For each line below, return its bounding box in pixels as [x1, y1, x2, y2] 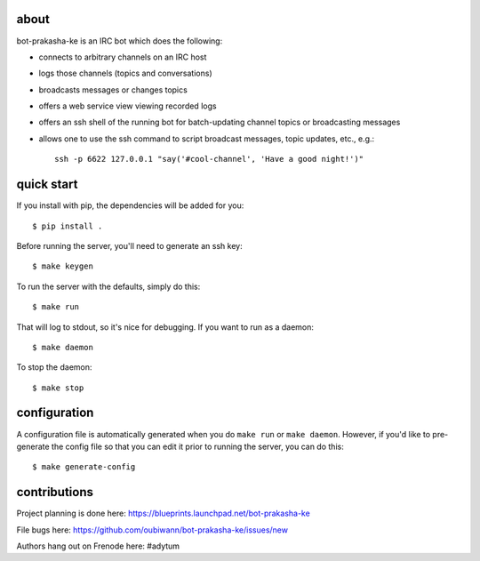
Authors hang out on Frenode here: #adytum [16, 541, 180, 551]
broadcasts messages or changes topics [38, 84, 188, 95]
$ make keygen [32, 261, 93, 271]
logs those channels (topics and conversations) [38, 68, 212, 79]
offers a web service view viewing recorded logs [38, 100, 217, 111]
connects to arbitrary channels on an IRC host [38, 52, 207, 62]
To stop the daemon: [16, 362, 92, 373]
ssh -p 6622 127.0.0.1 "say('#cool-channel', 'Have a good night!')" [54, 154, 364, 164]
